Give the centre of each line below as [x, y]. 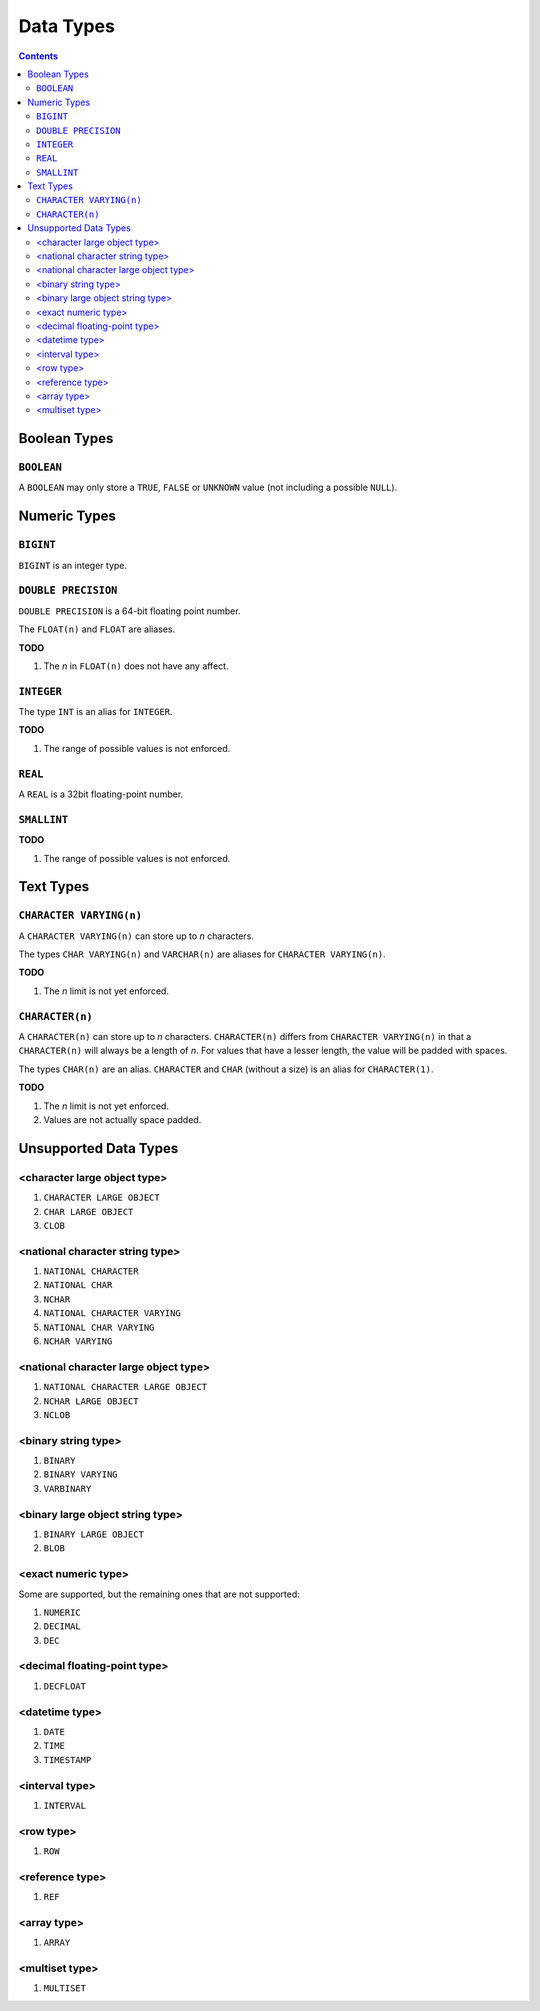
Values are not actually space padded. [122, 1119]
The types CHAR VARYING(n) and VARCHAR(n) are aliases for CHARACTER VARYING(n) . [202, 954]
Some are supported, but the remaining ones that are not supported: [159, 1594]
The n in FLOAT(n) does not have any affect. [136, 666]
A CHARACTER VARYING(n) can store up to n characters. [136, 936]
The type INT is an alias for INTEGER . [96, 712]
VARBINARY [67, 1488]
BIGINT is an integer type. [73, 565]
